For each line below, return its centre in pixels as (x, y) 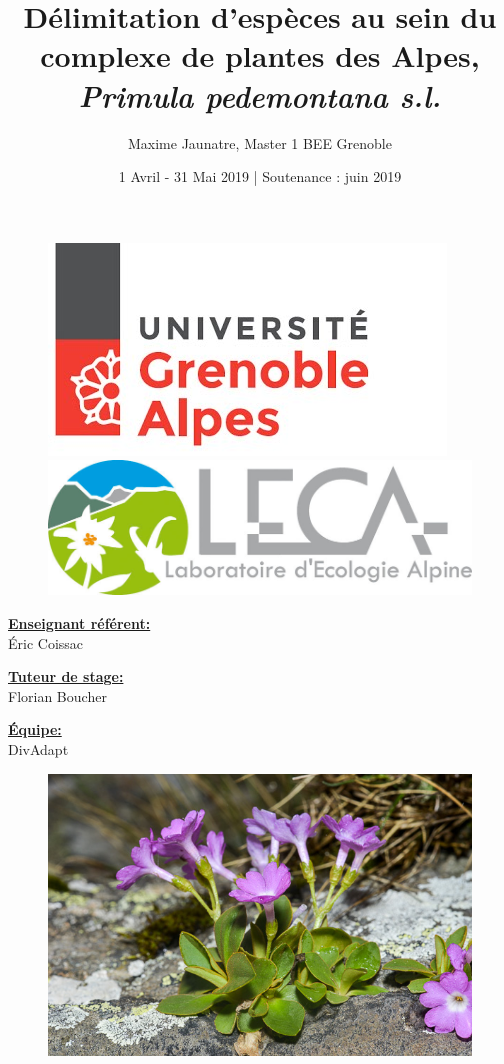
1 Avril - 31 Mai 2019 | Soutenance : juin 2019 (260, 176)
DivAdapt (38, 749)
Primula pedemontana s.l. (260, 95)
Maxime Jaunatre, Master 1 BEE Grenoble (260, 142)
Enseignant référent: (79, 623)
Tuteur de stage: (66, 676)
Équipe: (35, 729)
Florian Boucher (57, 695)
